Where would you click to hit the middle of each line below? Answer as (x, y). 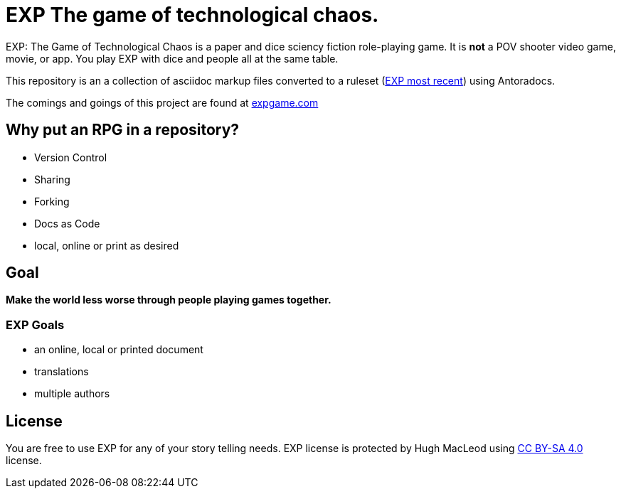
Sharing (52, 179)
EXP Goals (35, 324)
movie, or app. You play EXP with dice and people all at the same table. (172, 58)
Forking (52, 201)
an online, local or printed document (119, 350)
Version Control (71, 157)
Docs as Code (67, 223)
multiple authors (72, 394)
